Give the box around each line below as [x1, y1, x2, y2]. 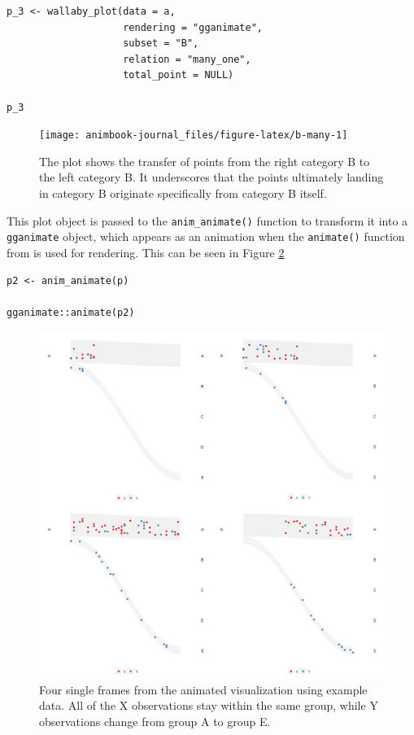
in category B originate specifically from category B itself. [39, 185, 327, 201]
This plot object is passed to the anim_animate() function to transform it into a [7, 212, 408, 229]
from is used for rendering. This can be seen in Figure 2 [7, 243, 285, 260]
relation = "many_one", [123, 53, 251, 65]
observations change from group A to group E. [39, 712, 271, 729]
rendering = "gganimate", [123, 21, 263, 33]
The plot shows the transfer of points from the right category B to [39, 152, 370, 169]
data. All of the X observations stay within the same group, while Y [39, 697, 378, 714]
